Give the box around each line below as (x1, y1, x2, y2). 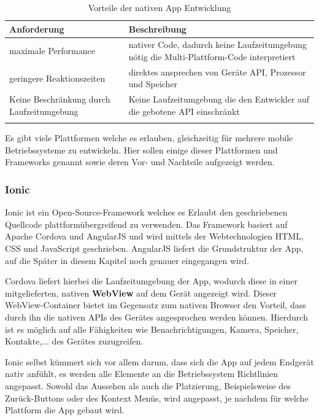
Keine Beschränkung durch (9, 93, 110, 106)
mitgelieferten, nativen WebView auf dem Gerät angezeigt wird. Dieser (5, 286, 277, 299)
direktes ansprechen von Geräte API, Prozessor (128, 65, 306, 78)
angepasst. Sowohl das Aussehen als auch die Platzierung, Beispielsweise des (5, 379, 291, 392)
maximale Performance (9, 44, 95, 57)
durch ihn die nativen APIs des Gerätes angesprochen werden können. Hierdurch (5, 311, 308, 323)
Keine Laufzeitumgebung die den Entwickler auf (128, 93, 310, 106)
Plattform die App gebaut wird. (5, 403, 125, 416)
